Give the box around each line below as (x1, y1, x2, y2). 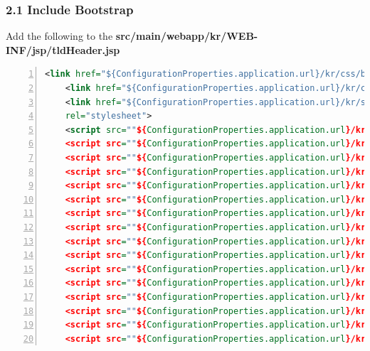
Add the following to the (6, 28, 113, 43)
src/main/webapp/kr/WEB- (115, 28, 258, 43)
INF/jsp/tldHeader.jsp (6, 42, 120, 57)
